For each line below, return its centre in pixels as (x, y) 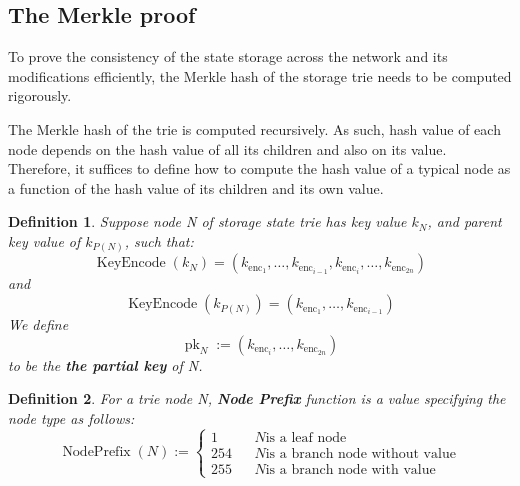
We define (38, 324)
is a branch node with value (350, 469)
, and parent (464, 221)
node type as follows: (71, 417)
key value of (44, 240)
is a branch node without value (360, 453)
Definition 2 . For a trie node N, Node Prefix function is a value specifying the (257, 398)
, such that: (159, 240)
